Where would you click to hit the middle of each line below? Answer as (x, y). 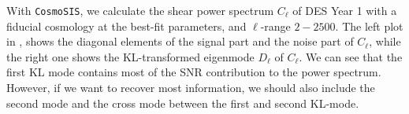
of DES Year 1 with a (345, 10)
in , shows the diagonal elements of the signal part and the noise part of (180, 41)
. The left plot (369, 26)
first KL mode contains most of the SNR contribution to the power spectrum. (194, 72)
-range (275, 26)
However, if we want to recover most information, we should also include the (191, 88)
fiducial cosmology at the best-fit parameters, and (126, 26)
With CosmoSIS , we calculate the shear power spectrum (140, 10)
